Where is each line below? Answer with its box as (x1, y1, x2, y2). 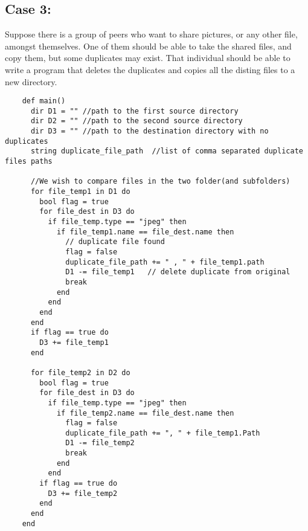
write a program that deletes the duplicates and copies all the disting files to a (5, 63, 295, 76)
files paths (5, 157, 53, 166)
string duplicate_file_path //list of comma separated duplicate (30, 147, 303, 156)
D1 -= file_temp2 (65, 439, 135, 448)
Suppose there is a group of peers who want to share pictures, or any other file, (5, 28, 298, 40)
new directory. (5, 75, 57, 88)
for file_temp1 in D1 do (30, 187, 130, 196)
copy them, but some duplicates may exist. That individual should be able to (5, 51, 290, 64)
